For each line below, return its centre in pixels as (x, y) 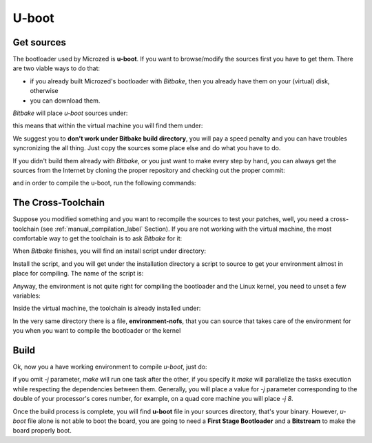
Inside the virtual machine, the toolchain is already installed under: (107, 308)
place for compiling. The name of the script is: (78, 274)
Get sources (40, 42)
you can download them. (65, 101)
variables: (27, 296)
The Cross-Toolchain (59, 203)
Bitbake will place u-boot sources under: (70, 113)
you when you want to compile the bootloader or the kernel (97, 331)
